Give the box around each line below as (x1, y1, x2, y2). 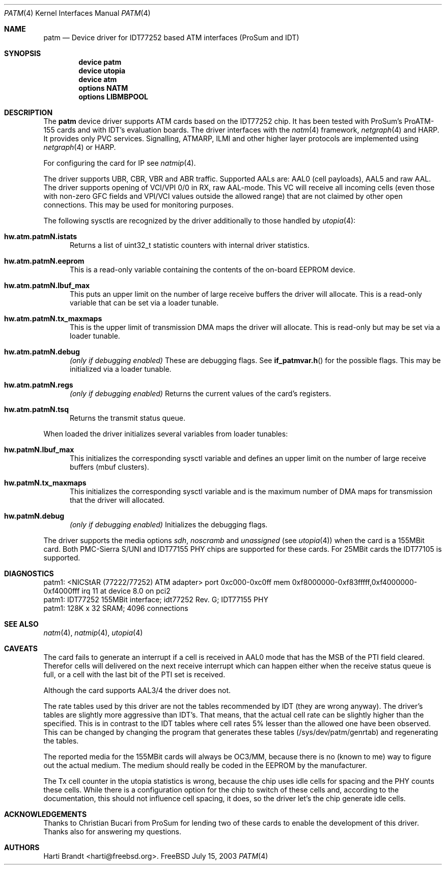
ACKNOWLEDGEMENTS (4, 810, 87, 819)
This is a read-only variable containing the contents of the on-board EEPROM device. (70, 265, 355, 274)
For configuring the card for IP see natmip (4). (43, 159, 196, 167)
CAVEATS (4, 644, 38, 653)
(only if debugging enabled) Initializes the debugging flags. (70, 520, 268, 529)
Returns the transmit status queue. (70, 414, 185, 422)
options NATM (78, 84, 128, 92)
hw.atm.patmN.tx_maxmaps (4, 314, 102, 323)
